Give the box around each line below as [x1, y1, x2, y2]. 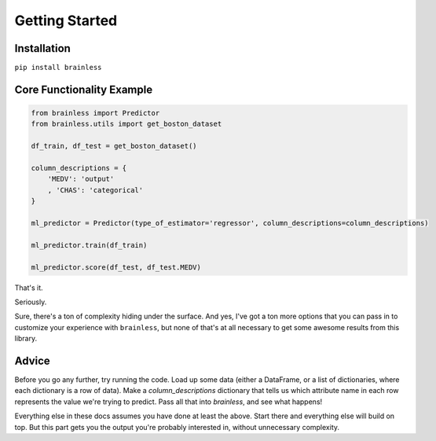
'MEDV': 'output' [47, 175, 115, 184]
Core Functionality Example [14, 83, 153, 96]
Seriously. [14, 297, 47, 307]
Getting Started [14, 12, 118, 29]
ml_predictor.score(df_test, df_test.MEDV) [31, 263, 202, 271]
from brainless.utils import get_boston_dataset [31, 119, 222, 129]
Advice [14, 354, 50, 367]
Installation [14, 42, 71, 55]
